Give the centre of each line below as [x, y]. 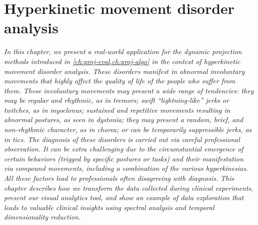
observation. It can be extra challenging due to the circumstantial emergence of [124, 149]
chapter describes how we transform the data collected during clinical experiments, [129, 187]
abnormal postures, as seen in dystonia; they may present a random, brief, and [124, 119]
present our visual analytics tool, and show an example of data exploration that [124, 197]
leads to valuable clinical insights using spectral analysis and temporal [109, 207]
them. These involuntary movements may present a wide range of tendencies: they [129, 90]
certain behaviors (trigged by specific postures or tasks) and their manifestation [124, 158]
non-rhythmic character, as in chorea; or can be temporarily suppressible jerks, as [128, 129]
